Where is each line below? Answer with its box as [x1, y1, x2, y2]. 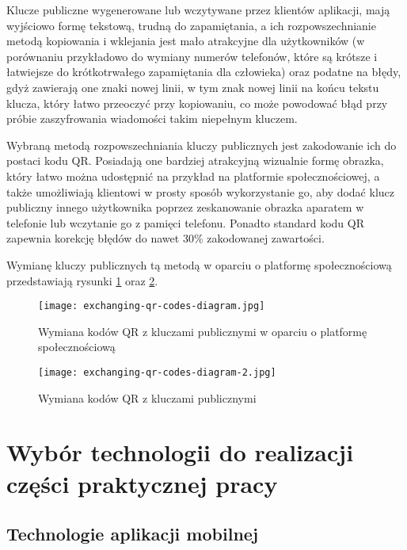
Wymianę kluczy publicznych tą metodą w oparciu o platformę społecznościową [6, 256, 392, 273]
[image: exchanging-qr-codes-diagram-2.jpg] [38, 366, 276, 378]
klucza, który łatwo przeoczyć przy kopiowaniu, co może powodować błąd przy [6, 94, 388, 111]
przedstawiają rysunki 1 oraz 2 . [6, 272, 158, 288]
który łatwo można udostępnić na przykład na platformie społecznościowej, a [6, 167, 380, 184]
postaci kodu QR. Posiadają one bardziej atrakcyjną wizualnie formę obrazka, [6, 152, 384, 169]
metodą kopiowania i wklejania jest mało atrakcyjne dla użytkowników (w [6, 32, 365, 49]
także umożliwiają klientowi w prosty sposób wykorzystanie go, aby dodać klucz [6, 183, 394, 200]
